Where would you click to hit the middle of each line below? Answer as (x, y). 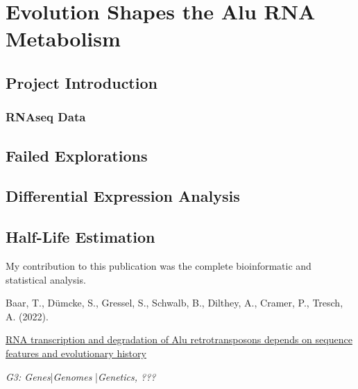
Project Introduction (82, 82)
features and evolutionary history (76, 353)
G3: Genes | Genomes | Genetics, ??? (81, 376)
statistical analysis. (46, 279)
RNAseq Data (46, 117)
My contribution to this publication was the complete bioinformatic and (159, 265)
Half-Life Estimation (80, 237)
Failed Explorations (77, 155)
